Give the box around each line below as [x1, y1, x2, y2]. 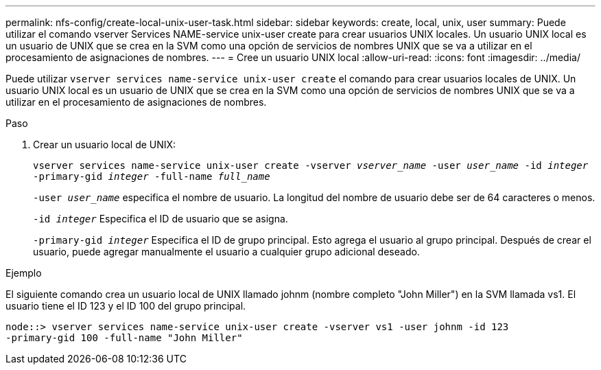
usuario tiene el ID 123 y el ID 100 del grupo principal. [5, 300, 246, 312]
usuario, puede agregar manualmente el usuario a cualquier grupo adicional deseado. [33, 246, 420, 257]
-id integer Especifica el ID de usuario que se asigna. [33, 213, 288, 224]
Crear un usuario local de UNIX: [33, 139, 176, 150]
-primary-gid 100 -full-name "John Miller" [5, 332, 243, 343]
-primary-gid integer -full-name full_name [33, 171, 270, 182]
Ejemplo [5, 267, 42, 279]
